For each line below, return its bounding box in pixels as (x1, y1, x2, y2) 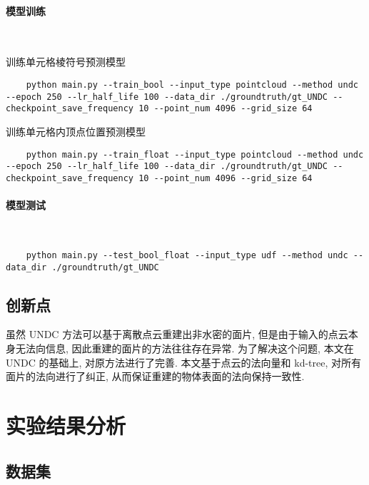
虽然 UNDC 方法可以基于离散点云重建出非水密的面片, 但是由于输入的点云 (6, 327, 348, 342)
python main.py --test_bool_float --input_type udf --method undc (26, 250, 348, 260)
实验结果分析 (6, 410, 126, 439)
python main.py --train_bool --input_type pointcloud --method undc (26, 79, 358, 90)
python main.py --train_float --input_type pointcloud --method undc (26, 149, 364, 160)
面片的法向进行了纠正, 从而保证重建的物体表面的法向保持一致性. (6, 369, 305, 384)
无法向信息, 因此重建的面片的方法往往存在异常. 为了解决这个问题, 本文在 (15, 341, 354, 356)
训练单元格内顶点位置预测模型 (6, 123, 146, 138)
